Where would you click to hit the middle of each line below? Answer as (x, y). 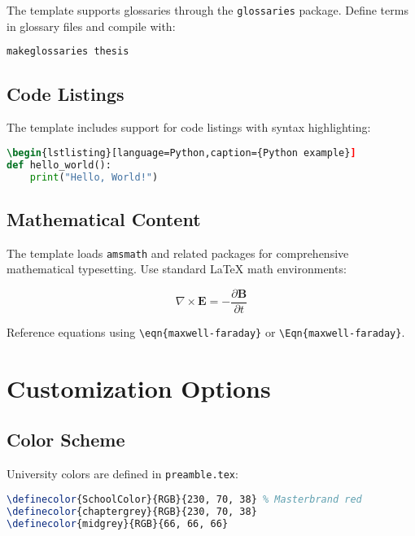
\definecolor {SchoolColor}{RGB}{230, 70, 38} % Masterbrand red (184, 499)
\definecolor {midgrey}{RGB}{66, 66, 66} (118, 523)
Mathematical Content (104, 218)
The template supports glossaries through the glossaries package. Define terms (207, 10)
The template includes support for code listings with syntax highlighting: (189, 127)
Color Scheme (66, 440)
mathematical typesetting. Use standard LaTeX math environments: (177, 269)
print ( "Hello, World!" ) (94, 177)
